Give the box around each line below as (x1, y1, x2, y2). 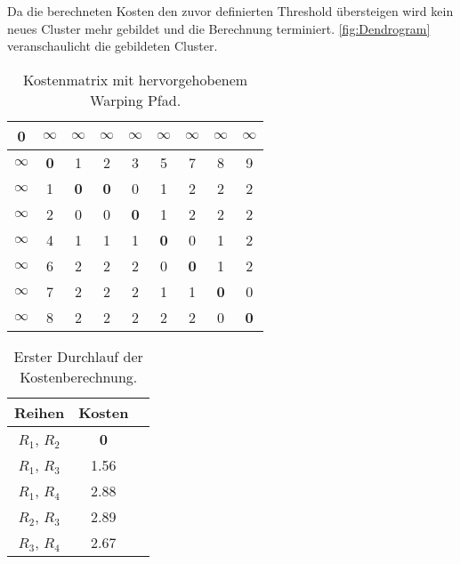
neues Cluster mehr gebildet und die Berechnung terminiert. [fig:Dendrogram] (7, 19, 431, 37)
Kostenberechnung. (20, 366, 138, 387)
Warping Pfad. (90, 89, 182, 110)
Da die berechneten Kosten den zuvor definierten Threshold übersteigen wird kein (7, 2, 454, 20)
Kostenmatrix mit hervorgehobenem (22, 68, 248, 90)
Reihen (14, 401, 65, 423)
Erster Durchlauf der (13, 345, 143, 367)
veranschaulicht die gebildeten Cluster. (7, 36, 218, 55)
